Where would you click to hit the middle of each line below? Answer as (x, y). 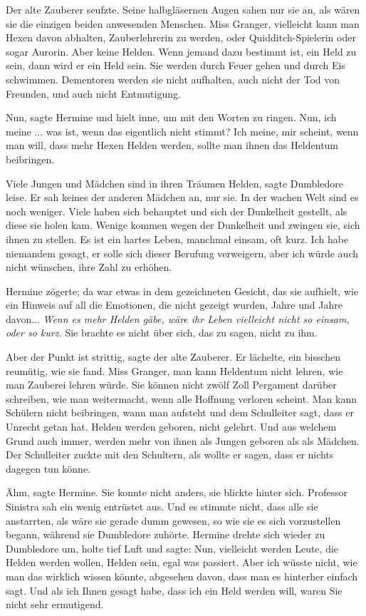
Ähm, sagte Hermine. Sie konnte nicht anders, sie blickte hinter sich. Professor (177, 492)
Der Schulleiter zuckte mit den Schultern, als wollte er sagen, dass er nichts (170, 455)
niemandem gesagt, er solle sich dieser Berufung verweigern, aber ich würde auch (182, 253)
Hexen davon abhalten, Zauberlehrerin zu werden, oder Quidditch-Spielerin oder (181, 37)
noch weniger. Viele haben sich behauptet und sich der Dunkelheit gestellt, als (177, 211)
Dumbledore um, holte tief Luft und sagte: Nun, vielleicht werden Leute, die (172, 548)
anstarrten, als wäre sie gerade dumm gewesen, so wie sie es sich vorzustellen (173, 520)
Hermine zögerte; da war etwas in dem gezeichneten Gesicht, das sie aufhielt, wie (182, 291)
